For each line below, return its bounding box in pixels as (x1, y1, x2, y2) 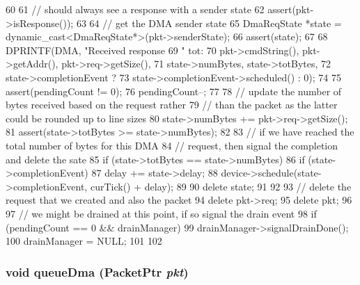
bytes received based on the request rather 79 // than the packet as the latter (6, 97, 338, 112)
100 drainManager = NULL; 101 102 (6, 234, 162, 248)
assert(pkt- (267, 2, 314, 16)
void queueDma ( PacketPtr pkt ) (6, 263, 189, 280)
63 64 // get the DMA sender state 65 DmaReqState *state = (76, 15, 342, 30)
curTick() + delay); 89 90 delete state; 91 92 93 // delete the (90, 179, 352, 193)
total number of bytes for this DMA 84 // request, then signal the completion (6, 138, 338, 152)
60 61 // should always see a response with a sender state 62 (6, 2, 265, 16)
